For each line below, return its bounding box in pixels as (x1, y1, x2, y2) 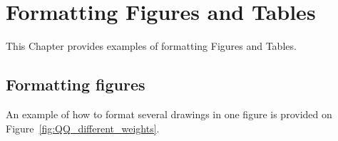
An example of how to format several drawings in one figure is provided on (6, 106, 332, 121)
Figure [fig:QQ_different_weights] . (6, 120, 160, 135)
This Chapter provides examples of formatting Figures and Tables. (6, 38, 297, 53)
